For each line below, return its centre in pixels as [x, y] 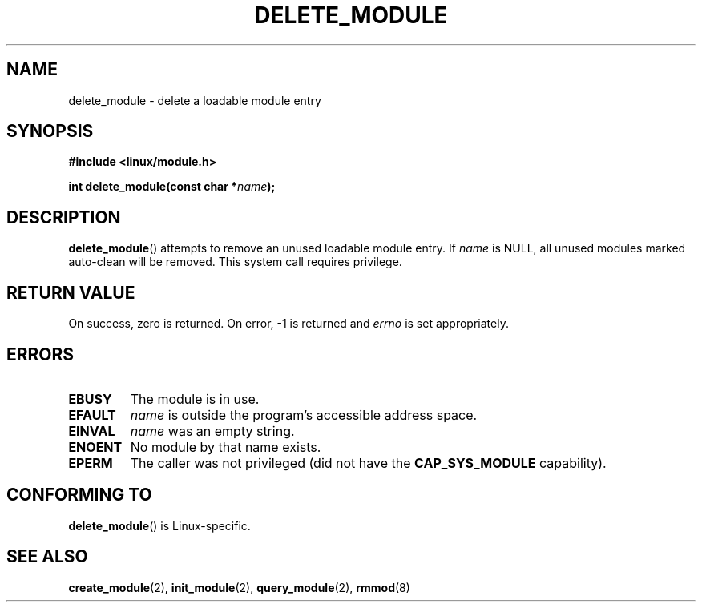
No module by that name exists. [226, 447]
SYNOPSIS [50, 131]
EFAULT [92, 415]
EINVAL [92, 431]
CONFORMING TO [79, 495]
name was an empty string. [212, 431]
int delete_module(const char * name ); [172, 187]
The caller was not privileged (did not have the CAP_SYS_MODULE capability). [368, 463]
